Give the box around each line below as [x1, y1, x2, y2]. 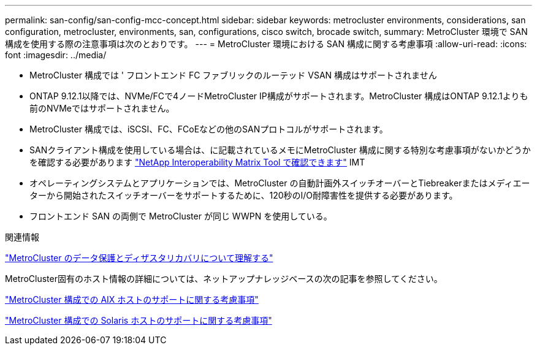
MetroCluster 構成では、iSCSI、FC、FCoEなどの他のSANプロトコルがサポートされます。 [29, 124, 388, 134]
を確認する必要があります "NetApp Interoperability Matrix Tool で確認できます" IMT [29, 157, 365, 167]
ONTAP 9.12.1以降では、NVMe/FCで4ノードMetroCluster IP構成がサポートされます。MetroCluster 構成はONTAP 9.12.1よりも [29, 91, 528, 101]
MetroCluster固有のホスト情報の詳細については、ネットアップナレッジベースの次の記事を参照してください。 [5, 273, 443, 284]
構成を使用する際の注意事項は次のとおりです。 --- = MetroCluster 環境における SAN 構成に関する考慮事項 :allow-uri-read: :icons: [5, 39, 527, 49]
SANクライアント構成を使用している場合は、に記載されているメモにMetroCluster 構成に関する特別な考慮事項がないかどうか [29, 145, 531, 155]
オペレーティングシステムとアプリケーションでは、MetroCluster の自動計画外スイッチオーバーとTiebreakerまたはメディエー [29, 178, 530, 188]
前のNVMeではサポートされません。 [29, 103, 175, 113]
